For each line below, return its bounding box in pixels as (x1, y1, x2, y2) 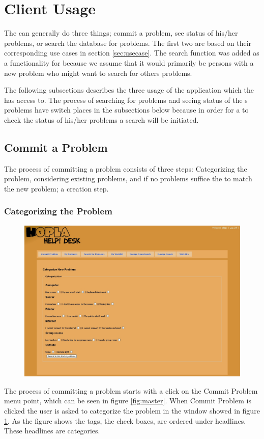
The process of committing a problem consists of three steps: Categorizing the (4, 163, 247, 174)
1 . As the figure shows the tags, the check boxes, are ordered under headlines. (4, 415, 246, 426)
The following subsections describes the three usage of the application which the (4, 85, 254, 95)
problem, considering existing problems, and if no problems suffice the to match (4, 173, 252, 184)
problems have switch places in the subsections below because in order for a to (4, 104, 249, 115)
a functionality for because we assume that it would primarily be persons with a (4, 57, 254, 68)
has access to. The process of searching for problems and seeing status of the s (4, 94, 248, 105)
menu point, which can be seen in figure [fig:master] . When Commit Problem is (4, 395, 251, 406)
